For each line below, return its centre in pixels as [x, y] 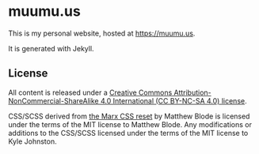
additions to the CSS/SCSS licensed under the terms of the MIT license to [128, 133]
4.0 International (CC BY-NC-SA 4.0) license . [173, 100]
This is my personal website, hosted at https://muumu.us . [102, 33]
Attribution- [192, 92]
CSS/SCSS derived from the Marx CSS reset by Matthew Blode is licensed [129, 116]
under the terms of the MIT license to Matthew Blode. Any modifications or [130, 124]
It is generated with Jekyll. [51, 48]
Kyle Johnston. [32, 141]
